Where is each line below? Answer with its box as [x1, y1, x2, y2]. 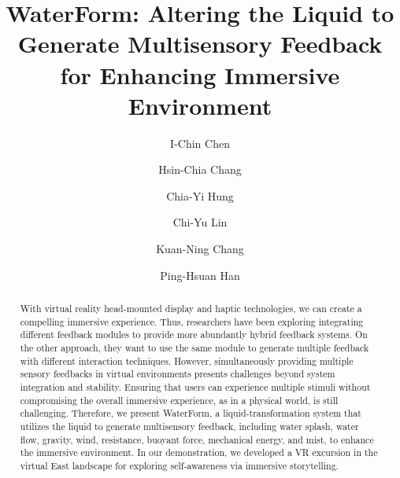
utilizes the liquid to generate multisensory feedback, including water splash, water [20, 419, 359, 432]
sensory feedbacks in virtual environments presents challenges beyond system [20, 367, 335, 381]
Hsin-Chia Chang [158, 161, 242, 178]
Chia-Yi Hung [166, 187, 234, 204]
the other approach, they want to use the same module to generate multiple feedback [20, 341, 369, 355]
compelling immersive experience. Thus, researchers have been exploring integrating [20, 314, 364, 328]
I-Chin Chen [170, 134, 230, 151]
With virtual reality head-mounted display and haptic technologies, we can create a [20, 302, 362, 315]
